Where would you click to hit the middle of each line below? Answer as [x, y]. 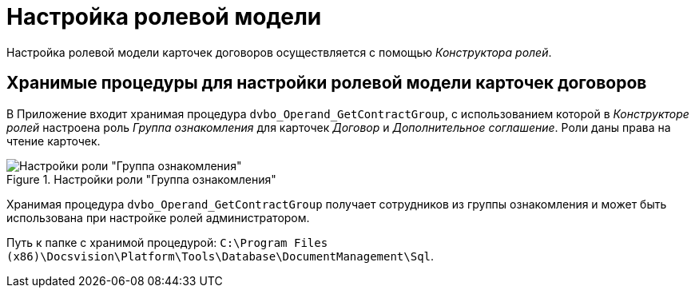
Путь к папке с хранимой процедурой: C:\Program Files [167, 242]
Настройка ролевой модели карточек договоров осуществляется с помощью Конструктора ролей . [279, 52]
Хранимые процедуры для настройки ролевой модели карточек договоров [327, 83]
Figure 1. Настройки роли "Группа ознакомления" [141, 179]
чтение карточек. [54, 141]
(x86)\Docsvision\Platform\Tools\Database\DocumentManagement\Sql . [220, 256]
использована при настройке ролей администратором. [158, 217]
